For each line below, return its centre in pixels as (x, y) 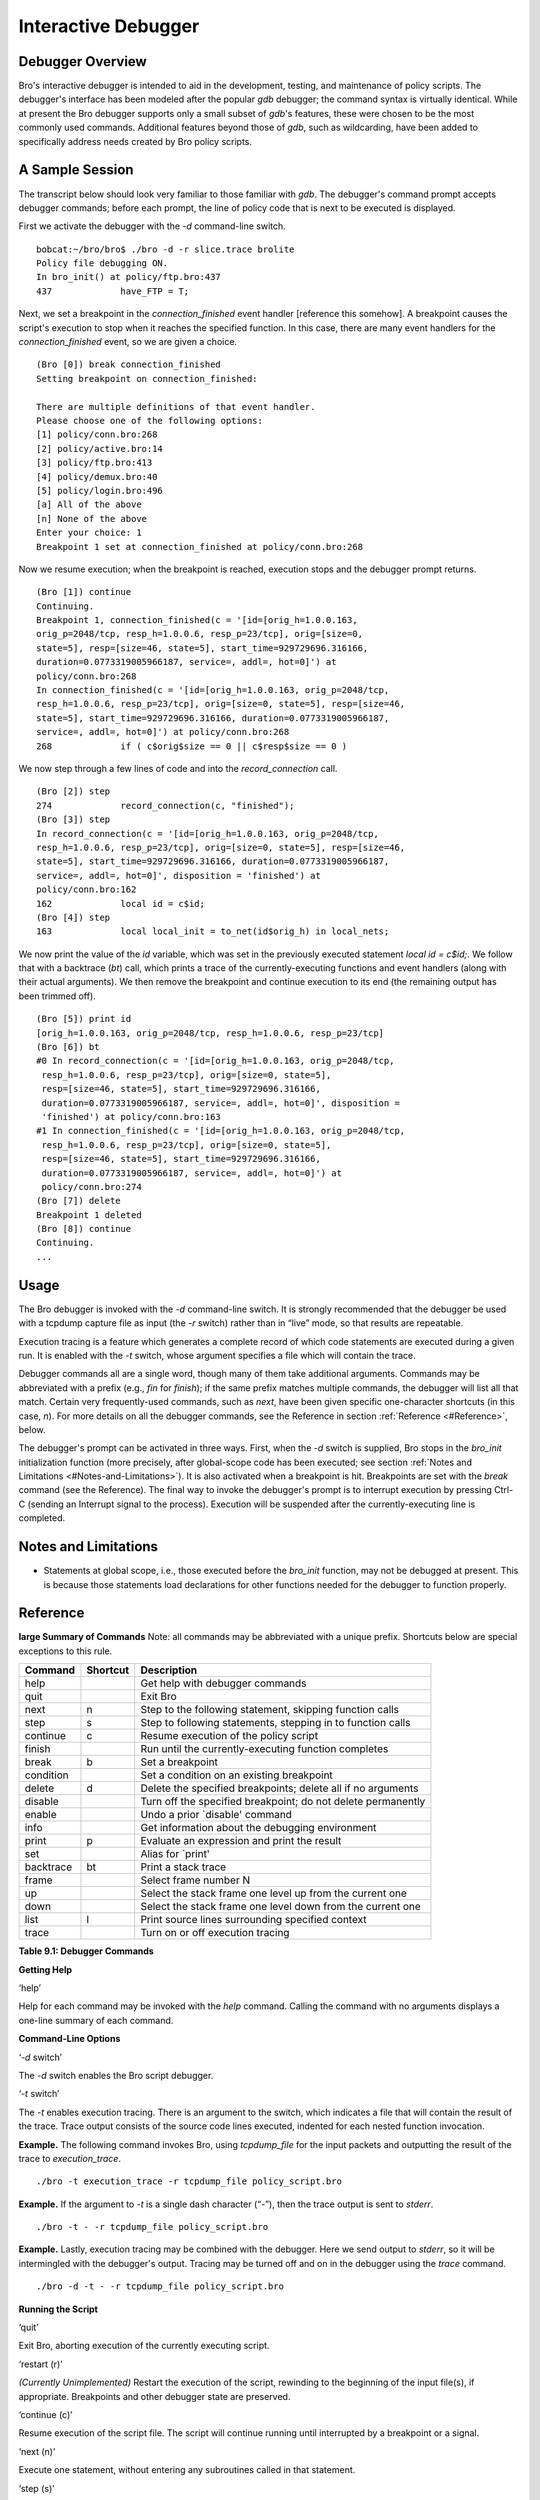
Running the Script (58, 2309)
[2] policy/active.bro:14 (100, 448)
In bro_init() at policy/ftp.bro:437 (129, 277)
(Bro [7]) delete (78, 1201)
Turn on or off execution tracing (215, 1933)
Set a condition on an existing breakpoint (237, 1775)
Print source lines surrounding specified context (253, 1920)
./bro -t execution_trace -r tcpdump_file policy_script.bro (189, 2181)
